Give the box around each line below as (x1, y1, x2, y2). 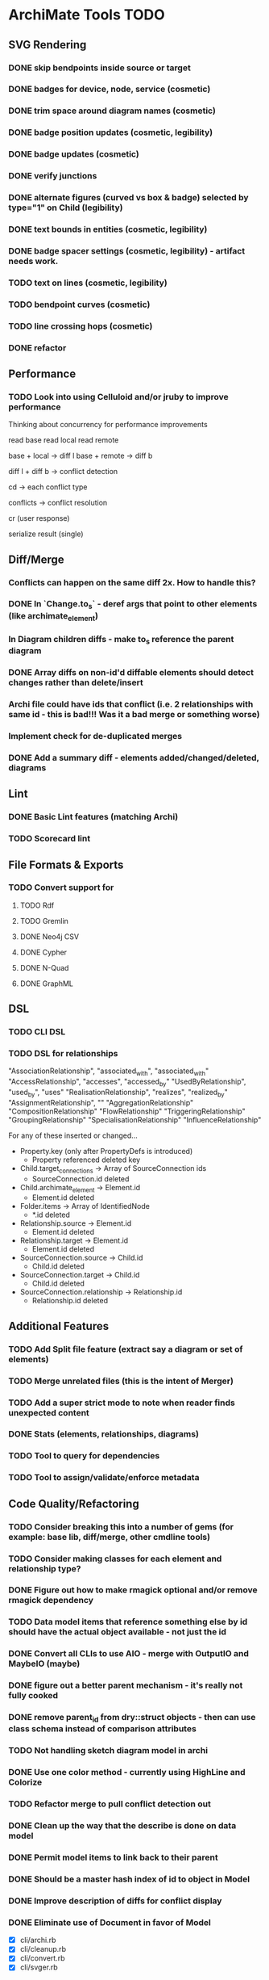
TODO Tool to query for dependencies (8, 1450, 160, 1462)
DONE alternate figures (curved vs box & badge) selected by (8, 192, 249, 203)
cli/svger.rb (19, 1962, 58, 1972)
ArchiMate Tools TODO (8, 6, 165, 24)
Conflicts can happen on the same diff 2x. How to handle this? (8, 577, 256, 588)
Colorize (8, 1777, 43, 1788)
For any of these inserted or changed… (8, 1131, 139, 1140)
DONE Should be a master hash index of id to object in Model (8, 1873, 250, 1885)
